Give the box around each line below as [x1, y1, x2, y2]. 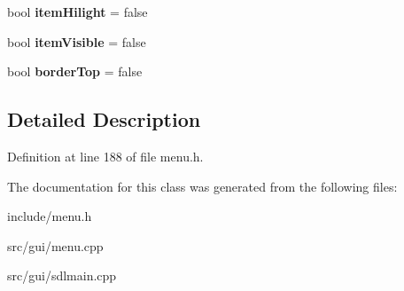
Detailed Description [7, 106, 201, 133]
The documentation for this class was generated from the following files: [7, 177, 398, 195]
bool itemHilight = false [7, 3, 148, 20]
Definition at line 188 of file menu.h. [7, 146, 204, 165]
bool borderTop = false [7, 62, 143, 81]
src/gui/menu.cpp [7, 236, 104, 255]
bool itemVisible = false [7, 32, 146, 51]
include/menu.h [7, 207, 92, 225]
